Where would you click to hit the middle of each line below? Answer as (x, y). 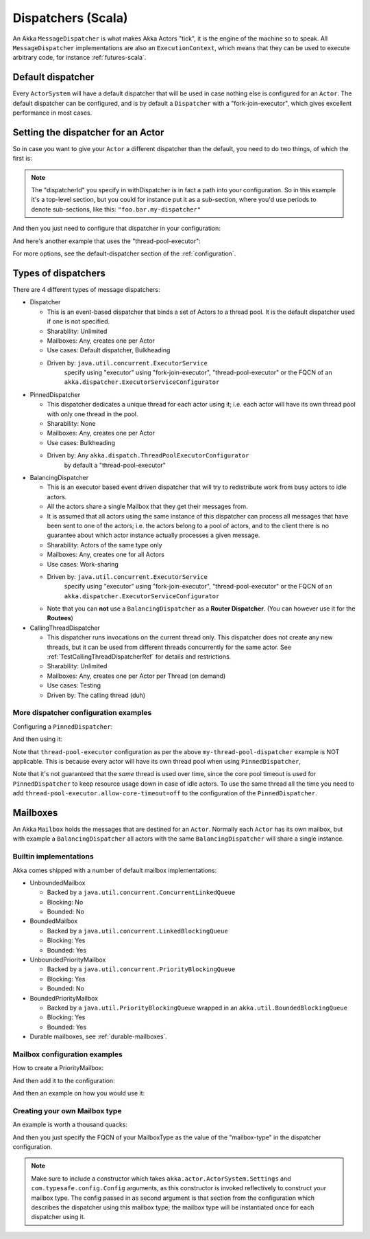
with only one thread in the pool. (92, 414)
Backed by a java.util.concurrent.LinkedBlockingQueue (138, 931)
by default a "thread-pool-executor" (115, 465)
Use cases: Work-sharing (83, 564)
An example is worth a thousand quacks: (70, 1125)
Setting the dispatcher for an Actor (88, 132)
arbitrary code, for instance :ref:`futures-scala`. (79, 58)
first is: (22, 159)
